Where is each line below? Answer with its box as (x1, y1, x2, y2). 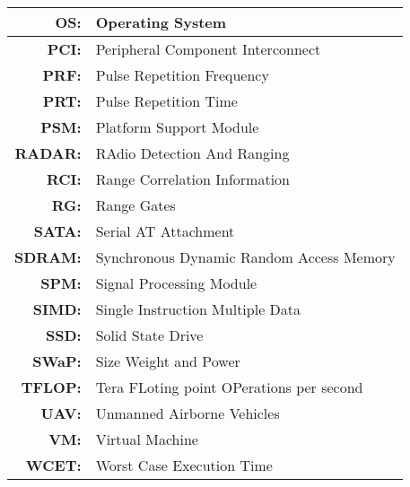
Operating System (95, 12, 227, 32)
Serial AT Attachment (95, 221, 235, 241)
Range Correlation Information (95, 169, 291, 189)
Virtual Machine (95, 429, 198, 449)
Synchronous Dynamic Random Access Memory (95, 247, 396, 267)
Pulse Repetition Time (95, 91, 238, 111)
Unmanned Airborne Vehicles (95, 403, 280, 423)
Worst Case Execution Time (95, 455, 273, 475)
